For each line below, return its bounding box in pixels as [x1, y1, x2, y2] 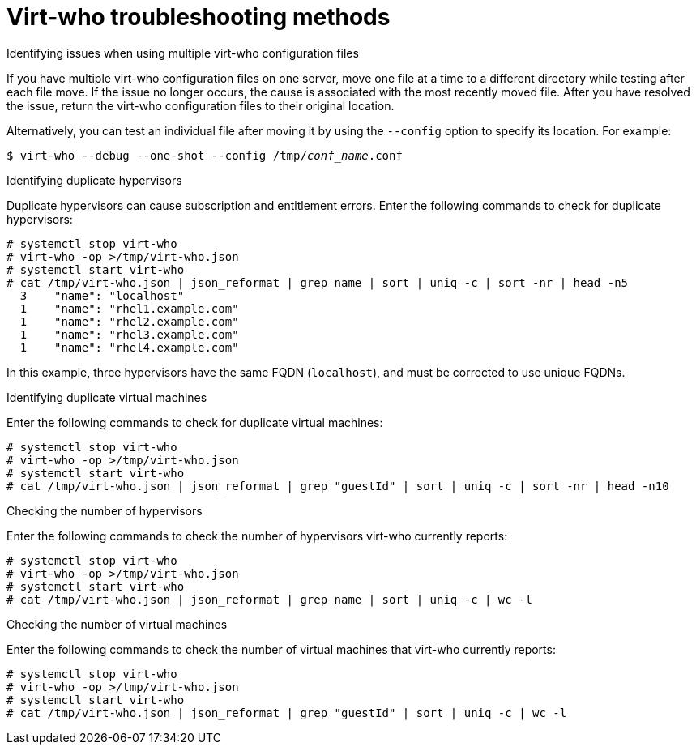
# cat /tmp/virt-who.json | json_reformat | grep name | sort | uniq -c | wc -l [6, 592, 533, 606]
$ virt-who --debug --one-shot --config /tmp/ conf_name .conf [6, 148, 403, 162]
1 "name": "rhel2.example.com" [19, 314, 239, 328]
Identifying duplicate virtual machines [6, 390, 207, 404]
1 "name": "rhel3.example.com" [19, 327, 239, 341]
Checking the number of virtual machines [6, 617, 228, 631]
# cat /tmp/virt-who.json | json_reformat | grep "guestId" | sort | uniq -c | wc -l [6, 706, 567, 719]
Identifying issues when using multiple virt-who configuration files [6, 45, 359, 60]
